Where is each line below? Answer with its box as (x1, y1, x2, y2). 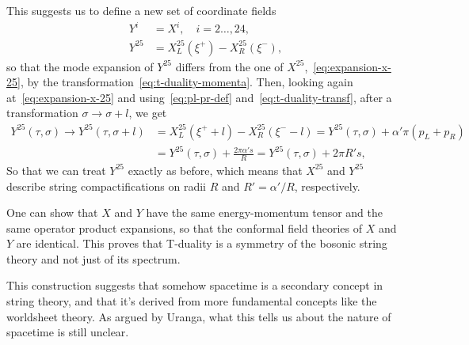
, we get (128, 104, 167, 121)
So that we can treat (6, 161, 106, 178)
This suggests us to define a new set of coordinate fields (6, 2, 276, 18)
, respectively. (294, 177, 360, 194)
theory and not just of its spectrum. (6, 250, 181, 267)
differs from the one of (175, 58, 284, 74)
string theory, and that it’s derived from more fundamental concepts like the (6, 293, 377, 309)
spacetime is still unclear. (6, 324, 129, 340)
